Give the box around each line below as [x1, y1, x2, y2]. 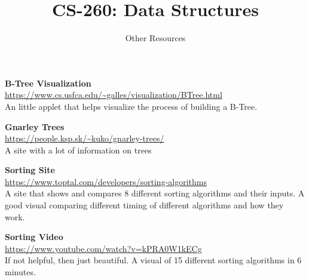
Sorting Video [5, 230, 63, 243]
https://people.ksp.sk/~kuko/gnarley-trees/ [5, 132, 164, 144]
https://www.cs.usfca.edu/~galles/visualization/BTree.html [5, 88, 222, 101]
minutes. [5, 266, 36, 278]
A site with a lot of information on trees [5, 143, 152, 156]
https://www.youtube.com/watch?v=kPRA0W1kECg [5, 242, 202, 254]
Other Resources [125, 32, 186, 44]
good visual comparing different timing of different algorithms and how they [5, 199, 284, 211]
